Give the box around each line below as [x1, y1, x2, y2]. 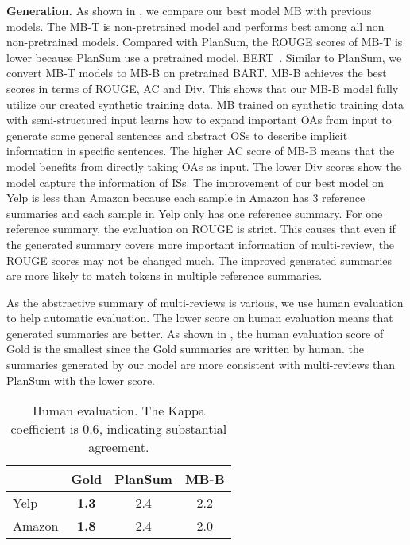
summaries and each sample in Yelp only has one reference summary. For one [6, 204, 383, 221]
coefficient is [10, 419, 79, 438]
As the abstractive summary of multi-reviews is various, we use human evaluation [6, 294, 404, 310]
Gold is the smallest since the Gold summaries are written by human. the [6, 341, 364, 357]
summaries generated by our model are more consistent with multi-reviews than [6, 356, 396, 373]
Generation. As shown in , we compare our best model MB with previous [6, 2, 372, 18]
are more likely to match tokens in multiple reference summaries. [6, 267, 323, 284]
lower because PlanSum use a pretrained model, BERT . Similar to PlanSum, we [6, 49, 402, 65]
